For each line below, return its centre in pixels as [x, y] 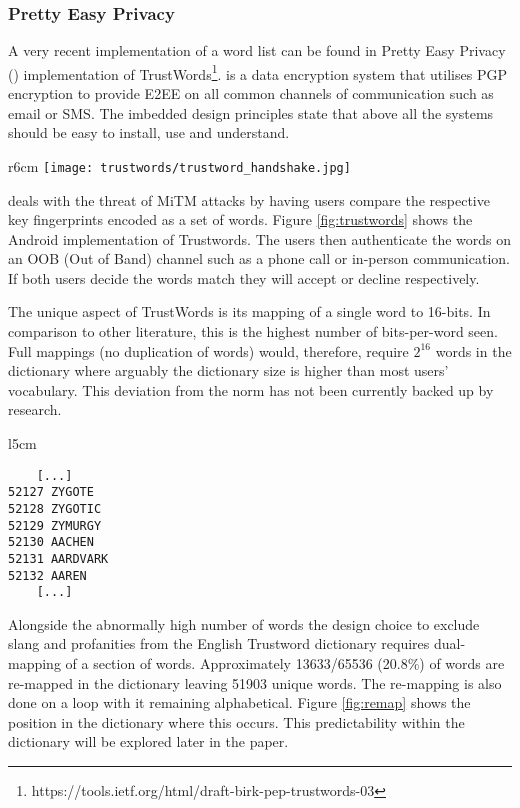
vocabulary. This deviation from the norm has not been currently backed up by [251, 389]
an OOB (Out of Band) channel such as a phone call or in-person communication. [259, 258]
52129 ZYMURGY [55, 525]
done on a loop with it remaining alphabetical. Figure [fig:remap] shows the [239, 702]
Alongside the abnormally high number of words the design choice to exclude [244, 623]
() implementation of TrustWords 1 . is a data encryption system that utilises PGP [257, 72]
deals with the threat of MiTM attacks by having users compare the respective [249, 199]
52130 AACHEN [51, 542]
